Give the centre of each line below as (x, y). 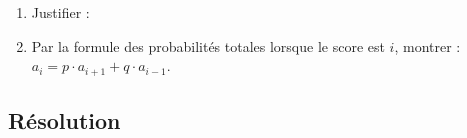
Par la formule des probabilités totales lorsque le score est (208, 45)
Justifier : (60, 12)
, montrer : (427, 45)
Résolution (64, 120)
